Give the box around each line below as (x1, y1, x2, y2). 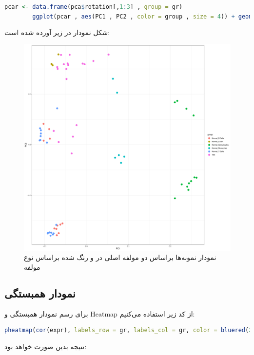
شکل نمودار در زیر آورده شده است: (4, 27, 110, 37)
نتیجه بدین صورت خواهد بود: (4, 341, 87, 351)
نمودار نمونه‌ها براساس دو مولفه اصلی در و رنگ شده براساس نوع (24, 252, 216, 262)
